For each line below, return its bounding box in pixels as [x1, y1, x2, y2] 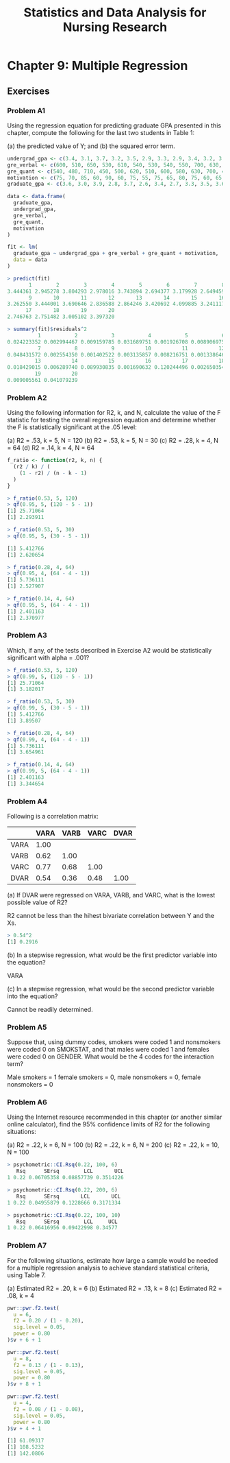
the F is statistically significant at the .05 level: [7, 423, 137, 431]
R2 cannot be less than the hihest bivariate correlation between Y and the [7, 912, 214, 920]
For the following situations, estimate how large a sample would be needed [7, 1256, 218, 1264]
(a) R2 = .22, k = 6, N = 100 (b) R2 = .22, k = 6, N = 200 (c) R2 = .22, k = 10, [7, 1141, 220, 1149]
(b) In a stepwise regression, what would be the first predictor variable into [7, 951, 218, 959]
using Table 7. [7, 1270, 46, 1279]
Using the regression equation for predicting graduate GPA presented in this [7, 121, 221, 130]
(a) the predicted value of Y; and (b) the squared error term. [7, 142, 176, 150]
